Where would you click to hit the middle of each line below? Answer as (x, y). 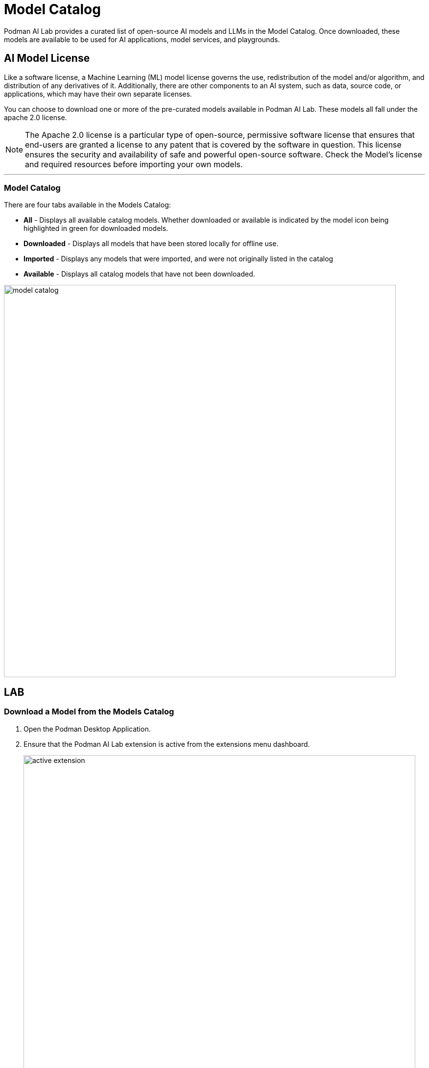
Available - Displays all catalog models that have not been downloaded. (139, 274)
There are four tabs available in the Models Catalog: (87, 205)
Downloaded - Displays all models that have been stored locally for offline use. (151, 244)
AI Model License (47, 58)
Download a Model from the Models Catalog (89, 712)
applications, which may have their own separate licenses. (98, 94)
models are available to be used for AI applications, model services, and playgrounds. (142, 39)
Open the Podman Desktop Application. (87, 729)
